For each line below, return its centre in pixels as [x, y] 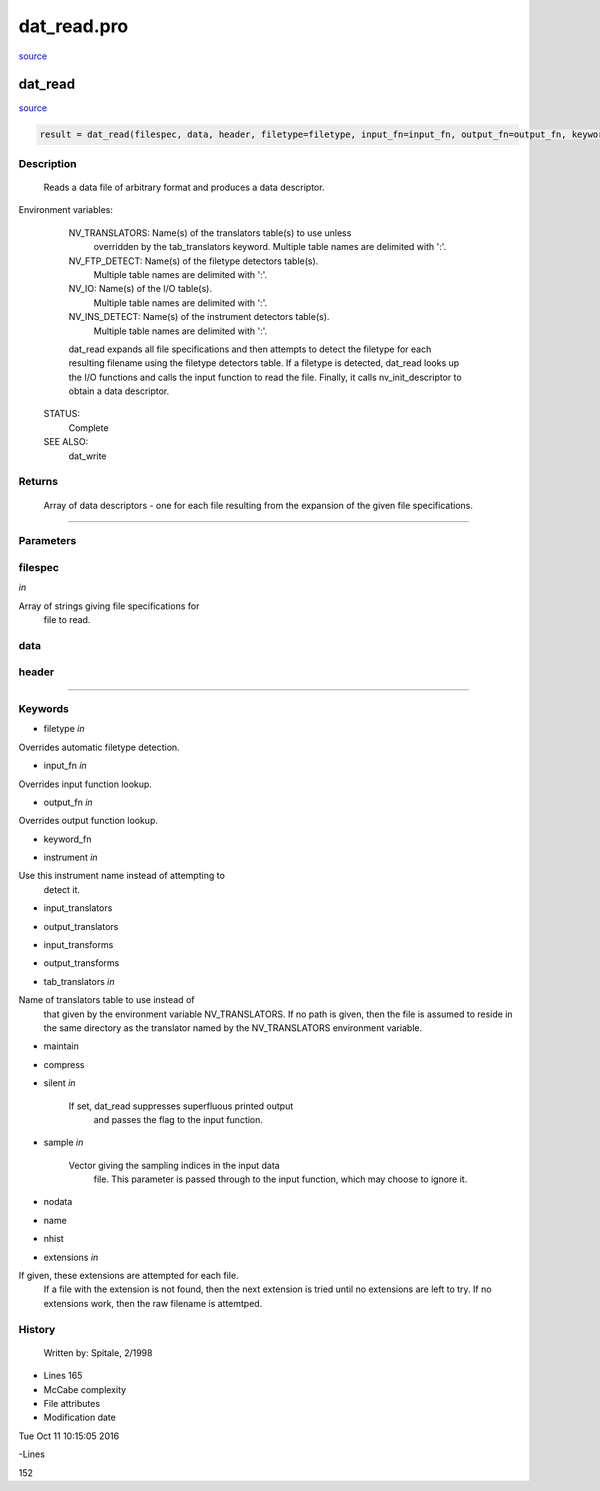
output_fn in [68, 802]
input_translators [78, 908]
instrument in [71, 857]
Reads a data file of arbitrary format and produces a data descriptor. [184, 187]
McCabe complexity [85, 1389]
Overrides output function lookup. [88, 821]
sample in [63, 1142]
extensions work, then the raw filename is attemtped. [153, 1303]
